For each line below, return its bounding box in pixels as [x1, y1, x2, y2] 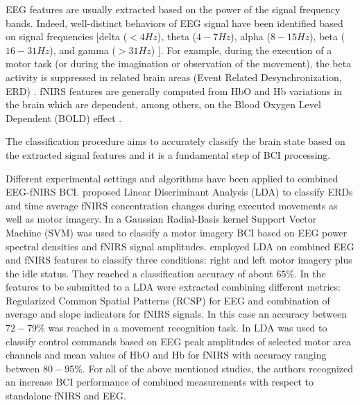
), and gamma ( [49, 42, 116, 57]
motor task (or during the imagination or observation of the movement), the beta [6, 56, 352, 71]
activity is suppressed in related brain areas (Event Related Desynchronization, [6, 69, 342, 84]
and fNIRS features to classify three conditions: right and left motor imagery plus [6, 252, 352, 267]
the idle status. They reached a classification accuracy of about [6, 266, 273, 280]
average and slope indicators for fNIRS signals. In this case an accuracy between [6, 307, 347, 321]
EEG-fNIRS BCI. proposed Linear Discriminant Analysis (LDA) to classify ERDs [6, 184, 353, 199]
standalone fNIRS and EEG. [6, 388, 126, 403]
